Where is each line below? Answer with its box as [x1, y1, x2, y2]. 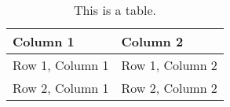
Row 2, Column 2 [121, 79, 217, 97]
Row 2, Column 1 [13, 79, 109, 97]
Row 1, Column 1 [13, 56, 109, 74]
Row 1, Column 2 [121, 56, 217, 74]
